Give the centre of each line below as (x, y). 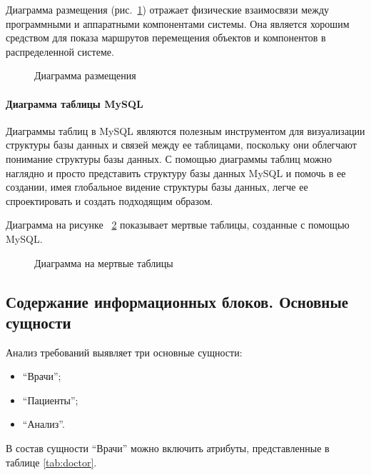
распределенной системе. (60, 51)
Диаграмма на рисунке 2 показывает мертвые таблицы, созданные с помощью (178, 225)
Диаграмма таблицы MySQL (75, 103)
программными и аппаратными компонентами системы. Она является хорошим (178, 23)
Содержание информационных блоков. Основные (177, 301)
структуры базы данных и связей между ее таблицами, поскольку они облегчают (181, 145)
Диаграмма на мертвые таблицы (104, 262)
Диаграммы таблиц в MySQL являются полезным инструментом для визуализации (185, 130)
